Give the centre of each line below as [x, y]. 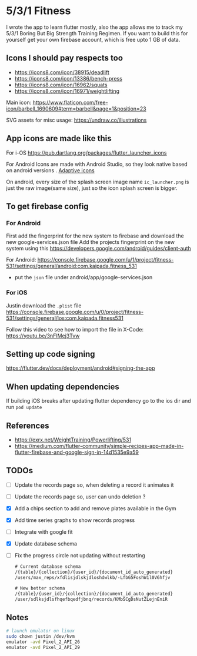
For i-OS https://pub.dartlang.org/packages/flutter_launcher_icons [86, 153]
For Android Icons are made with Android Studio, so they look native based [97, 164]
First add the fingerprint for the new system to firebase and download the [95, 236]
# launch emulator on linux [41, 631]
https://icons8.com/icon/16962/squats [61, 85]
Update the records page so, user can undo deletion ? [80, 496]
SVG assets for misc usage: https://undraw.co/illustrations [76, 120]
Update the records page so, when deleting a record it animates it [94, 485]
